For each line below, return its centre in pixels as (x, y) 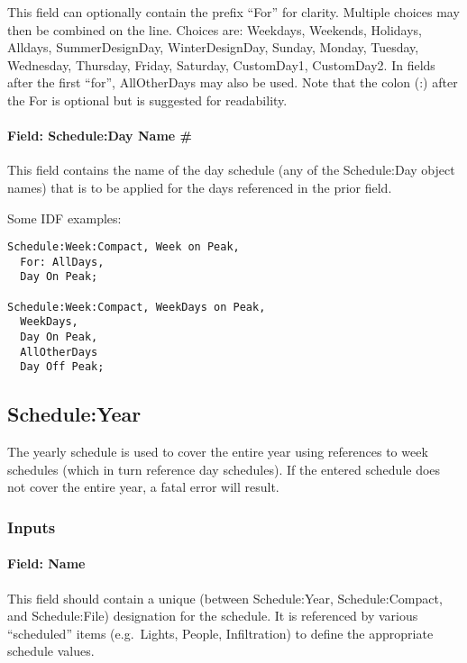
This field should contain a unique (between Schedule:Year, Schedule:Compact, (225, 598)
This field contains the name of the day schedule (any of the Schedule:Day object (231, 170)
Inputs (32, 527)
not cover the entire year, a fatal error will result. (143, 487)
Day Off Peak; (62, 367)
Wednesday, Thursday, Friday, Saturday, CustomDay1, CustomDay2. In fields (221, 64)
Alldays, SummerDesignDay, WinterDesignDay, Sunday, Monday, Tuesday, (213, 47)
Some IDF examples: (64, 218)
